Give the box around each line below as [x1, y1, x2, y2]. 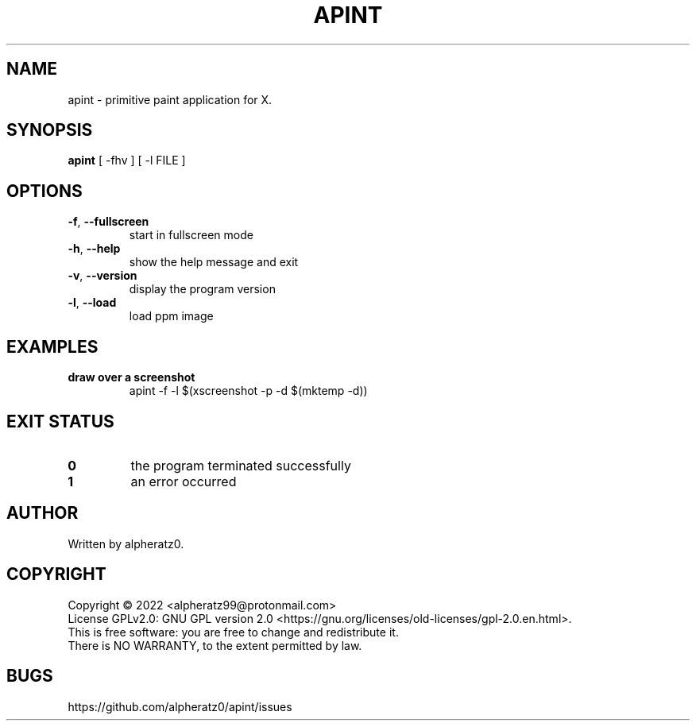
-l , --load [68, 296, 117, 310]
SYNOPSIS [6, 120, 93, 141]
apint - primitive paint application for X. [68, 92, 273, 106]
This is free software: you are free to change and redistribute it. [68, 625, 399, 639]
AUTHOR [6, 503, 79, 524]
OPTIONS [6, 180, 83, 201]
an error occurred [130, 473, 237, 489]
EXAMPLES [6, 336, 99, 357]
